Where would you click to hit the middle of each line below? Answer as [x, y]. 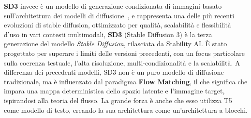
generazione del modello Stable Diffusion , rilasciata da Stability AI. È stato [116, 44]
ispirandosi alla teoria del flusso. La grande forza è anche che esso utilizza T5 [118, 100]
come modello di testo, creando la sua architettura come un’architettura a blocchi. [126, 110]
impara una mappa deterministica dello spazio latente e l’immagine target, [114, 91]
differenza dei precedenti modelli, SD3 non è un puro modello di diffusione [114, 72]
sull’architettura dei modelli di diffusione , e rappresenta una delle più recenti [119, 15]
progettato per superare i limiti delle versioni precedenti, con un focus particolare [124, 53]
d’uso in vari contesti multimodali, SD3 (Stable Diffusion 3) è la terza [108, 34]
